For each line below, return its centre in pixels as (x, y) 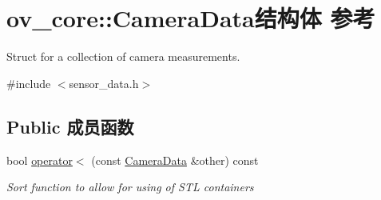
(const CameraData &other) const (175, 160)
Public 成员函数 (70, 126)
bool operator (40, 160)
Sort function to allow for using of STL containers (130, 187)
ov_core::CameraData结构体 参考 (191, 18)
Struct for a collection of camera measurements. (123, 56)
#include (29, 83)
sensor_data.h (104, 83)
